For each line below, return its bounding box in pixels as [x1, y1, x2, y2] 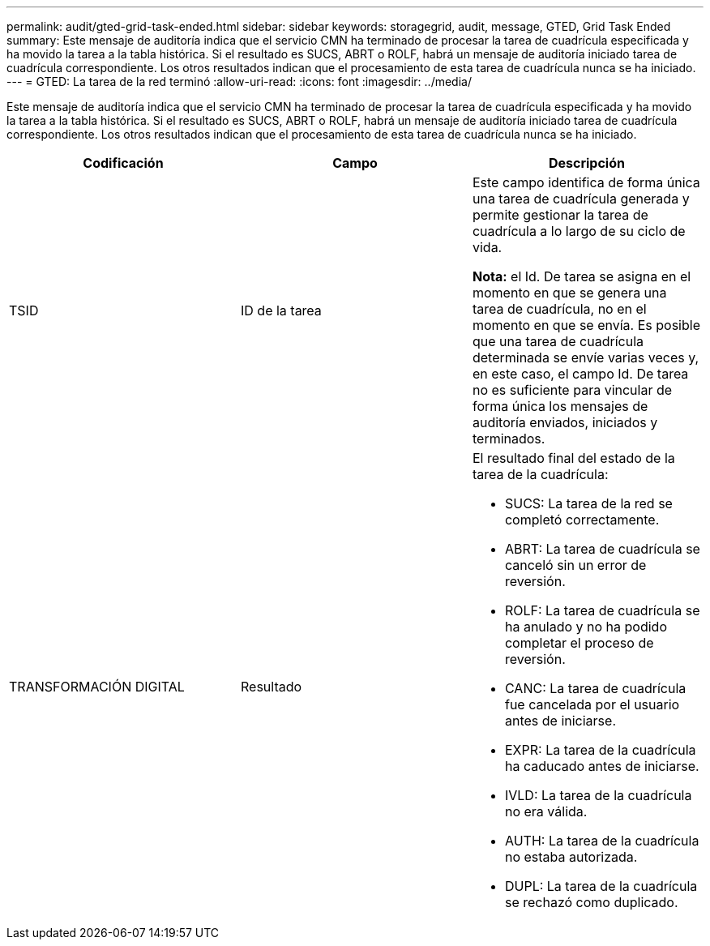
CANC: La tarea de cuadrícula [504, 680, 686, 696]
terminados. [472, 430, 545, 447]
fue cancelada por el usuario [504, 696, 680, 713]
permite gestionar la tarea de [472, 207, 648, 223]
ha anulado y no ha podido [504, 619, 667, 635]
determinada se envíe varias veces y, [472, 349, 699, 366]
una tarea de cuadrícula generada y [472, 190, 690, 207]
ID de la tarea [240, 302, 322, 319]
